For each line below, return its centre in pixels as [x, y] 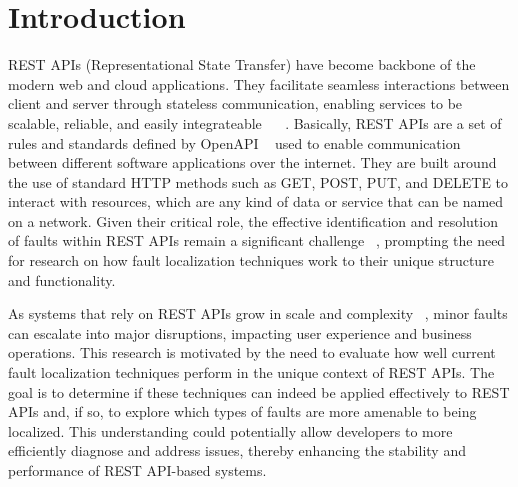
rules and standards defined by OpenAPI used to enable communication [234, 142]
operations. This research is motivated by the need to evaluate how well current [252, 352]
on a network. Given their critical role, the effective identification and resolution [253, 220]
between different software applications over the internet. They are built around [252, 162]
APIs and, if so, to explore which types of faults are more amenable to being [242, 411]
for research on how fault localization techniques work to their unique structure [251, 260]
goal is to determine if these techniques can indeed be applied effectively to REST [259, 391]
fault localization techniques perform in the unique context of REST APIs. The [251, 372]
